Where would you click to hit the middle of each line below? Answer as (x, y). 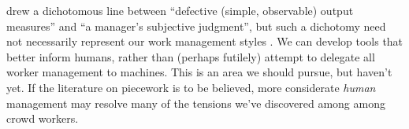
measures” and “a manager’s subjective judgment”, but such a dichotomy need (196, 26)
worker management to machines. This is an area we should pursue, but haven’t (199, 72)
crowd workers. (43, 118)
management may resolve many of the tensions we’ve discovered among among (196, 103)
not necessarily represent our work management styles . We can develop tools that (205, 41)
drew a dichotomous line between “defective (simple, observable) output (180, 10)
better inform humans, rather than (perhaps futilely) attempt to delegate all (191, 56)
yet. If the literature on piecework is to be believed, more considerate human (191, 87)
